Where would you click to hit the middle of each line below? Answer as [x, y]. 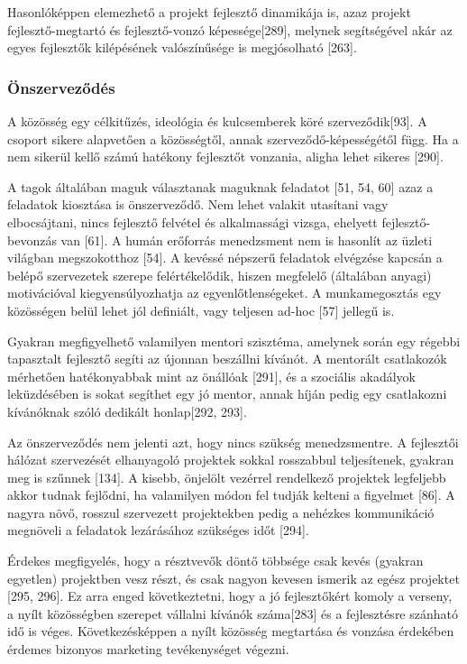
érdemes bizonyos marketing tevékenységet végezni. [148, 649]
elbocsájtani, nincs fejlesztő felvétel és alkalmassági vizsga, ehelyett [192, 221]
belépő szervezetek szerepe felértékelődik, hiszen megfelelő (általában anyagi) [220, 275]
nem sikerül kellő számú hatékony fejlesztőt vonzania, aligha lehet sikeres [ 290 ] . [225, 157]
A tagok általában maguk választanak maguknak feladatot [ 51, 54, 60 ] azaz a [220, 186]
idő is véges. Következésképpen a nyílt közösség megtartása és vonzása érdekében [231, 631]
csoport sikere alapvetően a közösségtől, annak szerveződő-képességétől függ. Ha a [233, 138]
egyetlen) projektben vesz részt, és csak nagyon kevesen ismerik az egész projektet [233, 578]
